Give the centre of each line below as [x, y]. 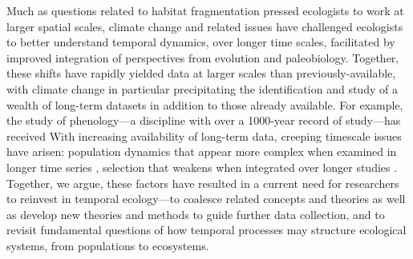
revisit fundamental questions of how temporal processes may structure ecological [206, 230]
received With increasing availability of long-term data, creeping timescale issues [204, 135]
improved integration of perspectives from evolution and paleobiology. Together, [203, 57]
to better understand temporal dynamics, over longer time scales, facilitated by [201, 42]
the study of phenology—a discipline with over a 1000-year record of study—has [204, 120]
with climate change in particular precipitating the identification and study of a [202, 88]
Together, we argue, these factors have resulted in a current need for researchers [203, 183]
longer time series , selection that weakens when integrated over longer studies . [202, 167]
